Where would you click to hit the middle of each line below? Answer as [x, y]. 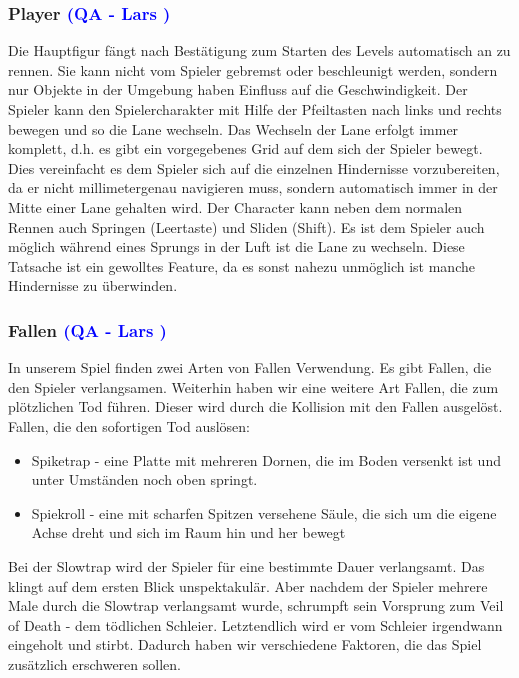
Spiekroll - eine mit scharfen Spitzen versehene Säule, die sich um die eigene [264, 512]
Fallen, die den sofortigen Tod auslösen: [129, 425]
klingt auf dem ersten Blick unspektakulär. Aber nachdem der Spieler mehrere [248, 585]
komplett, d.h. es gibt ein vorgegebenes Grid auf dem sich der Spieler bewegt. [245, 148]
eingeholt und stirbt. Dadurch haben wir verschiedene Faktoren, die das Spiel [245, 644]
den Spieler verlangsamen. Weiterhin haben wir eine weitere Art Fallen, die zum [253, 386]
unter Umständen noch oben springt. [144, 479]
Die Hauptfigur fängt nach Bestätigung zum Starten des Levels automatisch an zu [259, 50]
